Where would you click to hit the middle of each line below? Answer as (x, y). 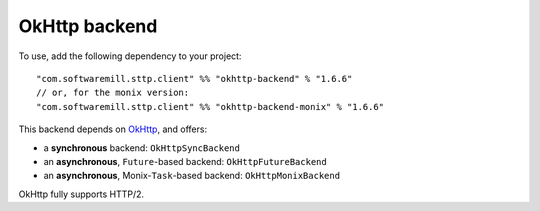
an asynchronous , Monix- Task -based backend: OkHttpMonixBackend (191, 176)
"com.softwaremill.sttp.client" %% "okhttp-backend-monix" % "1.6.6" (210, 106)
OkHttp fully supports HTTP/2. (81, 194)
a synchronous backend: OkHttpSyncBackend (141, 147)
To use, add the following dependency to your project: (130, 56)
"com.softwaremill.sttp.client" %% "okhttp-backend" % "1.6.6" (194, 78)
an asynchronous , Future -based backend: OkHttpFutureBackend (185, 161)
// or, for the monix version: (113, 93)
